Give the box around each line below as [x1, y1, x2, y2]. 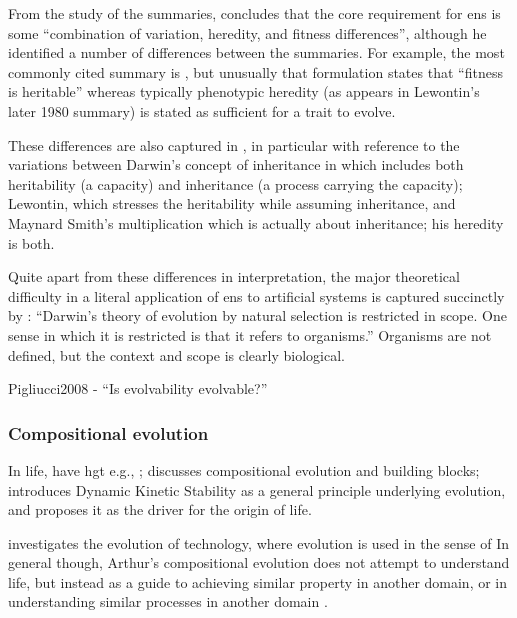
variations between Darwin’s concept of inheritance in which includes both [8, 154, 464, 175]
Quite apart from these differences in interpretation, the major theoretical [8, 266, 460, 287]
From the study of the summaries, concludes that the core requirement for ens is [8, 3, 501, 23]
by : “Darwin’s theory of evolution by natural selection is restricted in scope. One [8, 305, 507, 326]
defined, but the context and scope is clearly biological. [8, 344, 345, 365]
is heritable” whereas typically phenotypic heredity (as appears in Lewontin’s [8, 81, 480, 102]
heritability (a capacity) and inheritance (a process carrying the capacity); [8, 173, 463, 194]
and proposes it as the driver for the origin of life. [8, 499, 312, 520]
